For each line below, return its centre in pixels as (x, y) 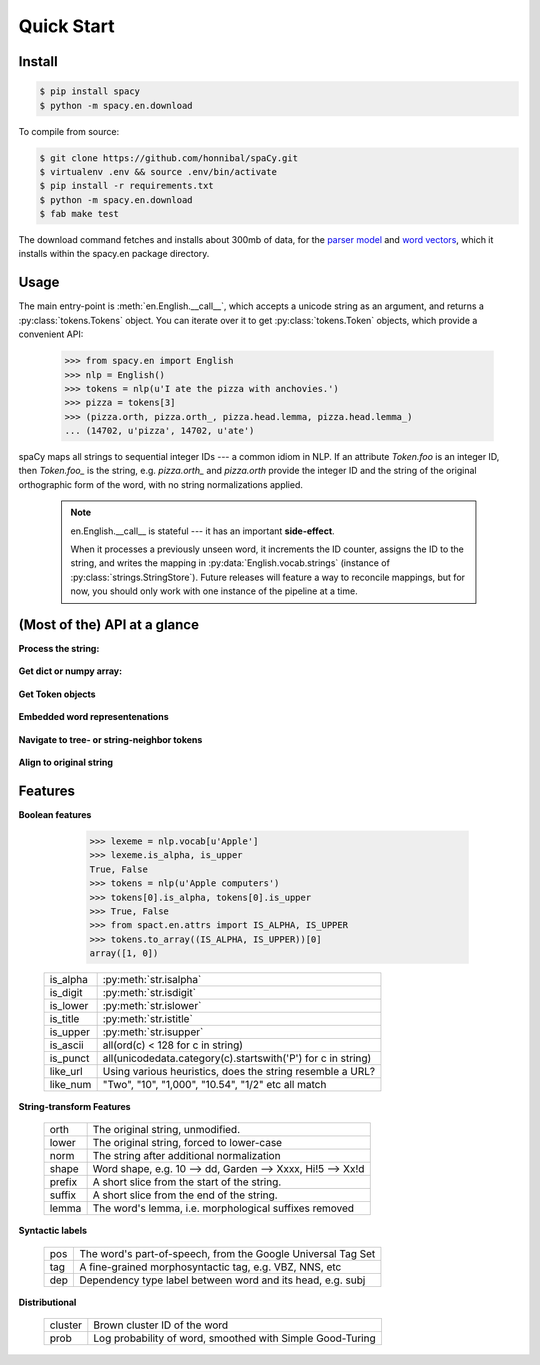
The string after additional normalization (186, 1156)
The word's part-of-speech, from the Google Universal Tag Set (227, 1253)
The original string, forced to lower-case (187, 1143)
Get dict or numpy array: (70, 671)
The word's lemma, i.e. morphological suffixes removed (223, 1208)
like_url (66, 1072)
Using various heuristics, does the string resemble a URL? (238, 1072)
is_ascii (66, 1045)
